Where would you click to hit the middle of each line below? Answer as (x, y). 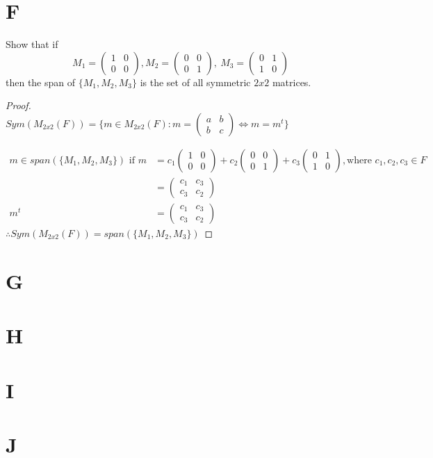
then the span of (41, 82)
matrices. (292, 82)
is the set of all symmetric (195, 82)
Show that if (32, 44)
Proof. (18, 105)
